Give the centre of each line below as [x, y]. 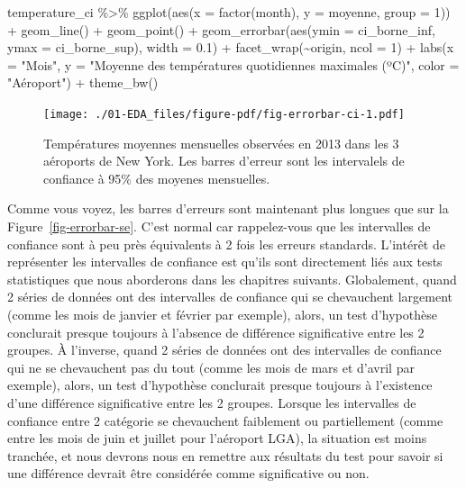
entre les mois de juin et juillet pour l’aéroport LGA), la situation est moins [217, 438]
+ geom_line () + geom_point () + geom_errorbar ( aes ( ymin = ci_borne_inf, [221, 29]
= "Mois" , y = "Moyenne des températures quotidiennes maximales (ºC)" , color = [233, 64]
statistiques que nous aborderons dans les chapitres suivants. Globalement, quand [232, 279]
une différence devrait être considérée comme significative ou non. [188, 473]
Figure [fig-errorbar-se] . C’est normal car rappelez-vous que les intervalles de [219, 226]
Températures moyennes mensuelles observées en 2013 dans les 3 [221, 143]
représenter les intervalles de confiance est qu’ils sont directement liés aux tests [225, 262]
